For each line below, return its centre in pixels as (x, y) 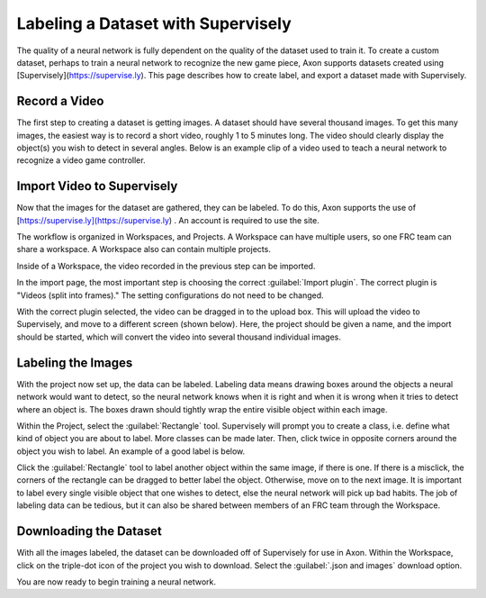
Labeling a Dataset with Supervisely (154, 23)
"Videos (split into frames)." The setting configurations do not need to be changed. (170, 295)
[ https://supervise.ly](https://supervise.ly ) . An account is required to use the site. (168, 220)
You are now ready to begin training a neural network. (116, 582)
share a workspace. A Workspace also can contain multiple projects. (144, 249)
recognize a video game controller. (81, 160)
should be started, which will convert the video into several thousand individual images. (179, 337)
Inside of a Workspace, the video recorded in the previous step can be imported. (166, 266)
